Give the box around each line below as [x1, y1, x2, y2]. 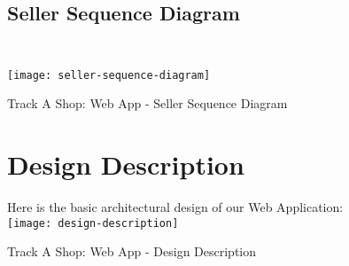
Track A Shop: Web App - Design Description [7, 242, 257, 261]
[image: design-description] [7, 216, 179, 230]
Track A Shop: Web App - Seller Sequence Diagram [7, 94, 288, 113]
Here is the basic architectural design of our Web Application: [7, 197, 344, 215]
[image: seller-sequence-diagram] [7, 68, 211, 82]
